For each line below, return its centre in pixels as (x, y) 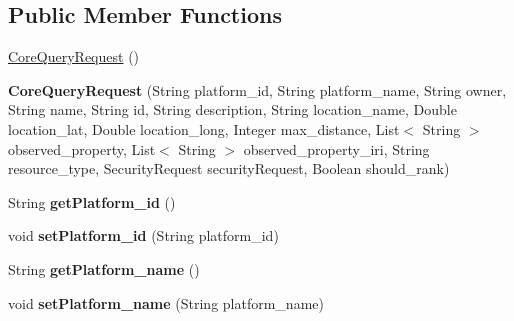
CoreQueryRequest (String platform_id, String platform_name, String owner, (257, 89)
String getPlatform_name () (104, 268)
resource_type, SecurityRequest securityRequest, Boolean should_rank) (229, 168)
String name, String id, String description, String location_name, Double (232, 109)
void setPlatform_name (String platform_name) (166, 302)
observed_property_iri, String (336, 148)
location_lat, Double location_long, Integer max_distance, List (204, 128)
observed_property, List (82, 148)
